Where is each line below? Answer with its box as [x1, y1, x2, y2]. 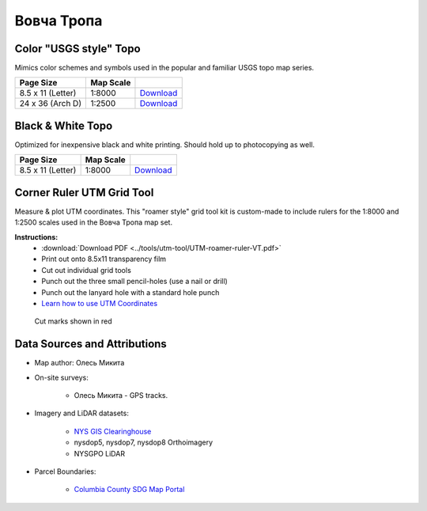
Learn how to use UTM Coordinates [41, 299, 158, 308]
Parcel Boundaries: [34, 467, 96, 476]
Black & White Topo [14, 119, 113, 132]
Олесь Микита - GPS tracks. [74, 391, 168, 400]
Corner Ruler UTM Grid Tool [14, 186, 154, 199]
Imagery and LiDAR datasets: [34, 408, 130, 418]
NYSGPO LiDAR [74, 449, 126, 458]
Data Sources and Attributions [14, 337, 168, 351]
